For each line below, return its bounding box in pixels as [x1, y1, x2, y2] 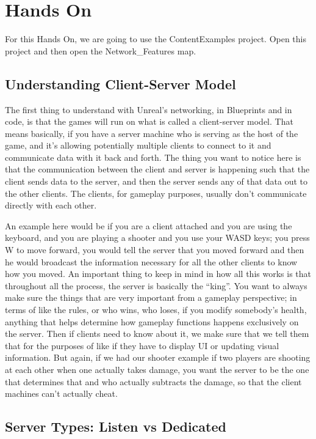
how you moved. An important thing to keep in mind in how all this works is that [5, 267, 311, 280]
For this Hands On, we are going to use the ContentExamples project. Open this [5, 32, 307, 45]
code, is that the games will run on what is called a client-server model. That [5, 115, 293, 128]
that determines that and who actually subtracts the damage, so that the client [5, 375, 302, 388]
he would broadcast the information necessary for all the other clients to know [5, 255, 298, 268]
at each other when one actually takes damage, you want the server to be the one [5, 363, 309, 375]
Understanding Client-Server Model [5, 74, 236, 93]
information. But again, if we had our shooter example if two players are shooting [5, 351, 311, 364]
